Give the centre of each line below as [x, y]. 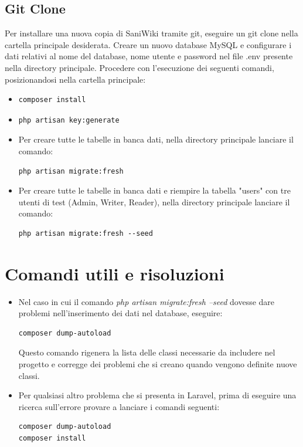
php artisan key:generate [69, 120]
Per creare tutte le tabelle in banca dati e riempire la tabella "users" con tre [154, 190]
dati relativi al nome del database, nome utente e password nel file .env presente [149, 56]
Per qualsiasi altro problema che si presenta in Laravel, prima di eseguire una [157, 395]
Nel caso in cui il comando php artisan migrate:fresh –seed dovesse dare [147, 301]
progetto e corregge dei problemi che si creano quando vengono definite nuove [158, 364]
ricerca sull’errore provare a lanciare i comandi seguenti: [119, 406]
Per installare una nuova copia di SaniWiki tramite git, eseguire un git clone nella [151, 33]
